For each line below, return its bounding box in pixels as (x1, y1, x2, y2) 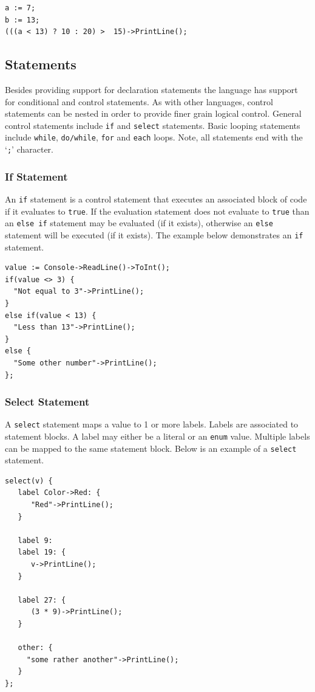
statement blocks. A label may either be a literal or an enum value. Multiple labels (5, 429, 310, 442)
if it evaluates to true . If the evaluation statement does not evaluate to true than (5, 204, 310, 217)
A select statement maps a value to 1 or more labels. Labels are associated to (5, 418, 299, 431)
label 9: (18, 536, 53, 545)
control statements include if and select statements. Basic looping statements (5, 119, 300, 131)
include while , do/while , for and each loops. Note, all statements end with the (5, 131, 303, 144)
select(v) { (5, 476, 53, 485)
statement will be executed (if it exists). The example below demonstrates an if (5, 228, 303, 241)
